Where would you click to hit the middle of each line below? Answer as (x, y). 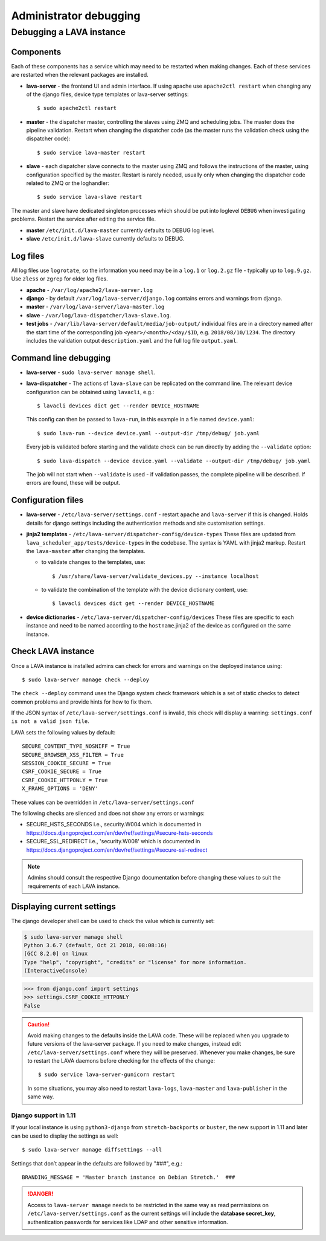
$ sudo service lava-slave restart (90, 197)
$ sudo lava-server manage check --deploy (86, 679)
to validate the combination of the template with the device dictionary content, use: (145, 590)
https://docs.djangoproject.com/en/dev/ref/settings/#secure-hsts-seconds (120, 833)
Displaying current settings (63, 906)
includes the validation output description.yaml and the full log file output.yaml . (132, 341)
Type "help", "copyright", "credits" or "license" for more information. (135, 962)
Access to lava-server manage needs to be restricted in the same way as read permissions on (148, 1205)
